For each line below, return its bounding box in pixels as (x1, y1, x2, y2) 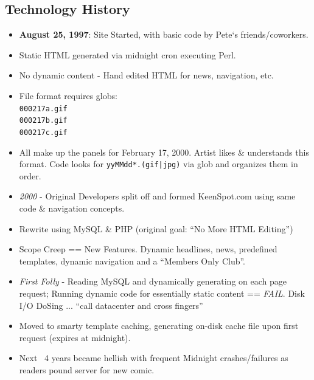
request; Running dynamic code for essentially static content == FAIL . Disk (19, 286, 305, 299)
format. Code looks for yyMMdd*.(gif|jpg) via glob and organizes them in (19, 157, 298, 170)
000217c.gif (19, 128, 68, 137)
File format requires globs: (19, 89, 117, 102)
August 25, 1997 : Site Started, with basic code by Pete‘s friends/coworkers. (19, 28, 309, 41)
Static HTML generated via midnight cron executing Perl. (19, 48, 236, 61)
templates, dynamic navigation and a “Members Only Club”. (19, 254, 246, 267)
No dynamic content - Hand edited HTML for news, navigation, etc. (19, 69, 274, 81)
